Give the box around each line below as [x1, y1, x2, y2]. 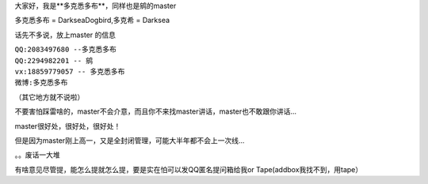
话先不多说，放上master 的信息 [14, 30, 117, 39]
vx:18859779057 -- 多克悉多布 [14, 67, 125, 76]
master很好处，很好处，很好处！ [14, 121, 121, 130]
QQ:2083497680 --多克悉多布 [14, 45, 117, 54]
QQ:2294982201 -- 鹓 [14, 56, 94, 65]
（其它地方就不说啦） [14, 92, 85, 102]
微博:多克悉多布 [14, 78, 68, 87]
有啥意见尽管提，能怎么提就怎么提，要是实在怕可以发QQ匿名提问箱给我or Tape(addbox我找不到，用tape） [14, 164, 363, 174]
